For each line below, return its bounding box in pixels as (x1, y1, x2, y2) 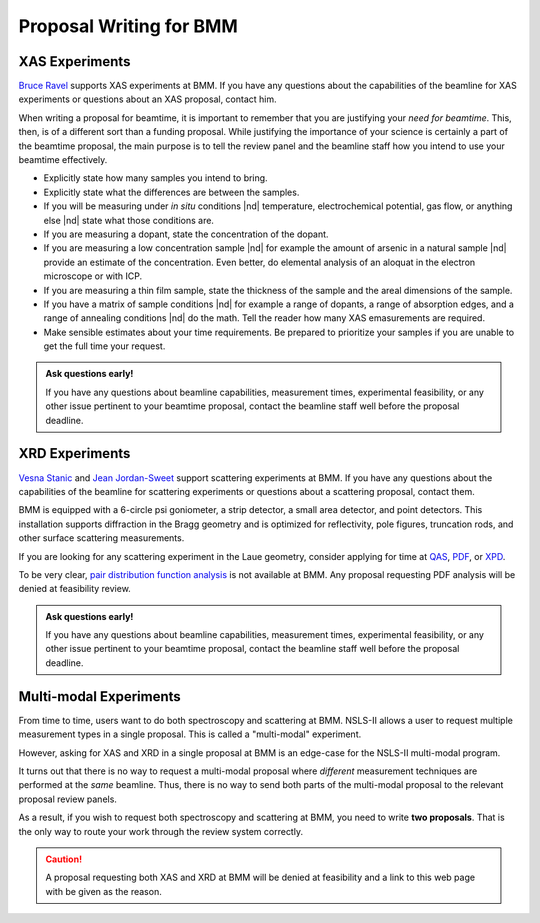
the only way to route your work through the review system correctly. (18, 825, 304, 837)
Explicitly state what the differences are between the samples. (43, 186, 300, 198)
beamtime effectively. (18, 154, 108, 166)
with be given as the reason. (45, 885, 162, 897)
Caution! (45, 853, 83, 865)
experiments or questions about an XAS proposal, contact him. (18, 93, 277, 105)
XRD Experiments (18, 445, 131, 462)
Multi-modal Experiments (18, 688, 182, 705)
